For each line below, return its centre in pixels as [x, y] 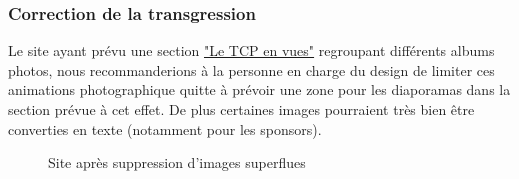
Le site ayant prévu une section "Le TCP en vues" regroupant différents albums [251, 50]
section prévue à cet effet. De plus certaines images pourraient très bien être [241, 109]
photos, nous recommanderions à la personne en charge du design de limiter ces [251, 69]
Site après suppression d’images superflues [177, 162]
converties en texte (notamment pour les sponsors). [165, 128]
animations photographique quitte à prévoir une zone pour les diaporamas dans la [259, 89]
